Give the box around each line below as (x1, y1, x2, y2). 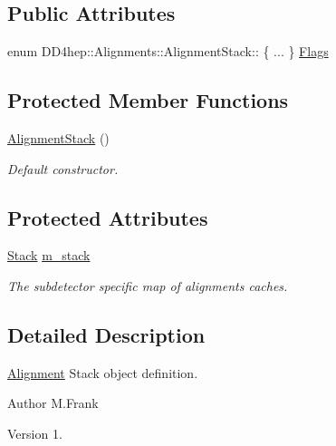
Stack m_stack (7, 246, 91, 265)
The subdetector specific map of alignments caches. (7, 276, 288, 295)
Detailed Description (7, 320, 206, 348)
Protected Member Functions (7, 86, 289, 114)
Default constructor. (7, 159, 119, 178)
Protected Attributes (7, 203, 208, 231)
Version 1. (7, 423, 62, 442)
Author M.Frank (7, 393, 99, 412)
